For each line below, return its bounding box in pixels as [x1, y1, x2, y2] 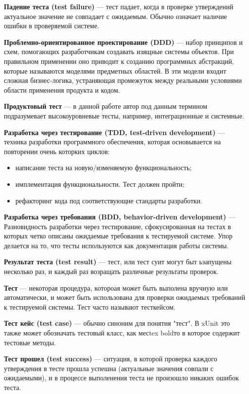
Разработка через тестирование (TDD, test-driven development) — [4, 127, 225, 137]
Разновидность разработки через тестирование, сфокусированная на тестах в [4, 221, 231, 231]
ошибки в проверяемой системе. [4, 20, 99, 31]
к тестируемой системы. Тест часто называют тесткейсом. [4, 301, 176, 312]
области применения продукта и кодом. [4, 84, 120, 95]
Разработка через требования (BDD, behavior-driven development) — [4, 212, 235, 222]
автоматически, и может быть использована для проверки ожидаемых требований [4, 292, 246, 302]
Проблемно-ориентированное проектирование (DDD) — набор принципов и [4, 37, 243, 47]
